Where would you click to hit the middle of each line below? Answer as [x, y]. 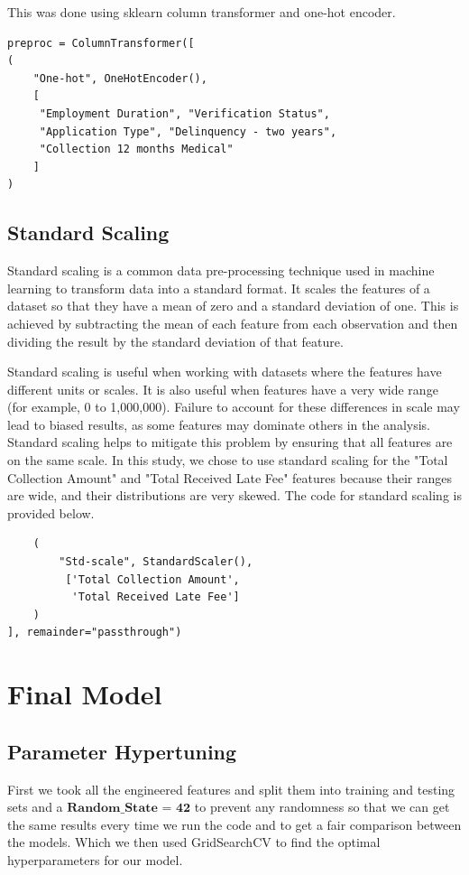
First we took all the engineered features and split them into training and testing [231, 789]
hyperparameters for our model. [95, 859]
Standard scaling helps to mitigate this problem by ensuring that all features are [230, 442]
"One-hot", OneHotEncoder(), [120, 78]
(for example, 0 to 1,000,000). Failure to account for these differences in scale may [234, 407]
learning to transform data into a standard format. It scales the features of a [219, 288]
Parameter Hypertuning [122, 751]
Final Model [85, 694]
